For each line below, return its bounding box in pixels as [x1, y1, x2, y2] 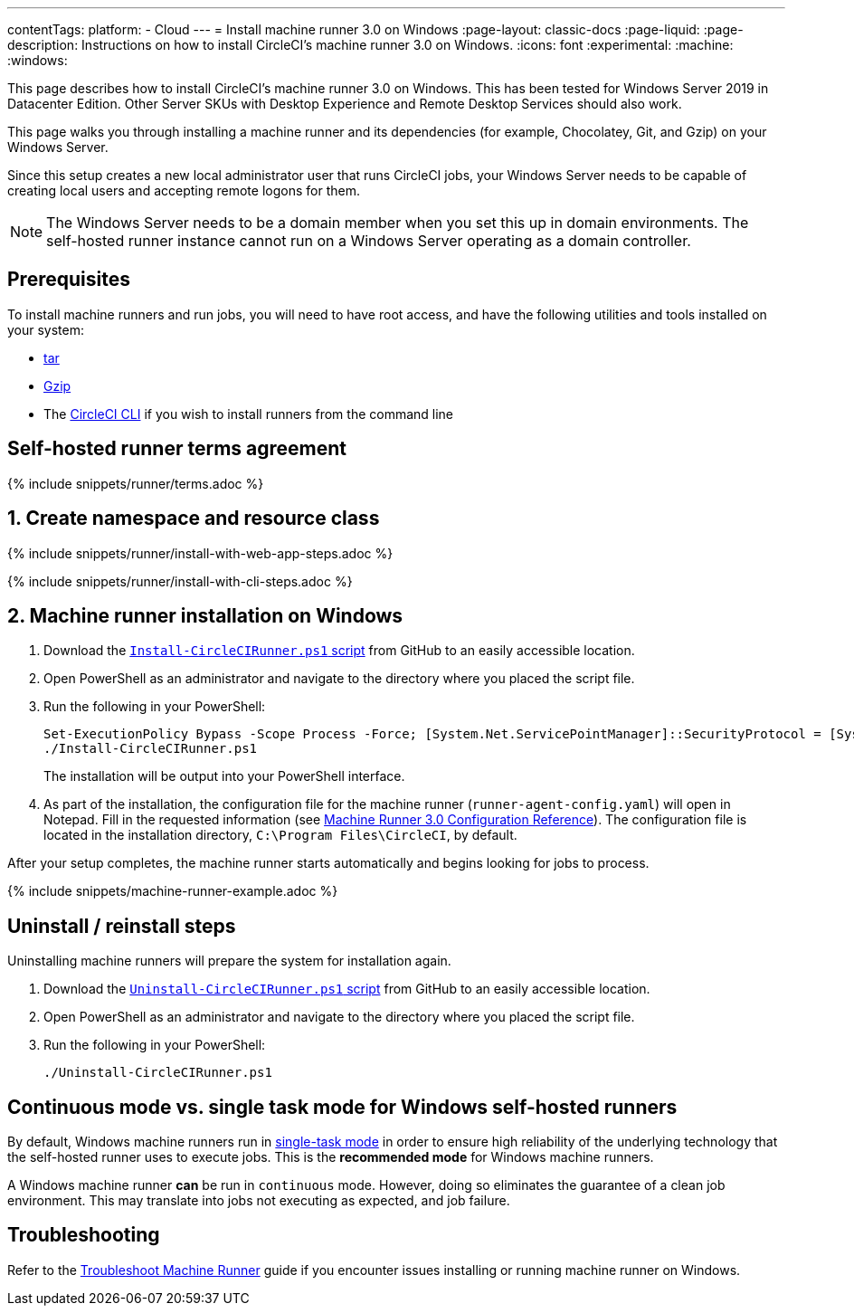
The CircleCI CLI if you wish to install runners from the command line [43, 405, 454, 422]
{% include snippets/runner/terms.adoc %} [7, 475, 264, 491]
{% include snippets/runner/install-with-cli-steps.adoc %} [7, 573, 353, 589]
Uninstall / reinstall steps [7, 914, 236, 937]
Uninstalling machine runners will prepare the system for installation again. [7, 953, 451, 969]
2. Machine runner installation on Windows [7, 604, 403, 627]
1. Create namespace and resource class [7, 507, 380, 530]
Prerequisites [7, 268, 130, 291]
